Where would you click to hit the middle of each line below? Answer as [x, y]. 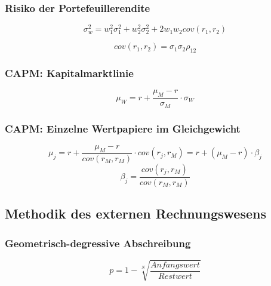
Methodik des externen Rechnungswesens [135, 213]
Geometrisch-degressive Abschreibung [98, 243]
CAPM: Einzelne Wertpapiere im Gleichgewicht [123, 128]
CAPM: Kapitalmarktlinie [69, 73]
